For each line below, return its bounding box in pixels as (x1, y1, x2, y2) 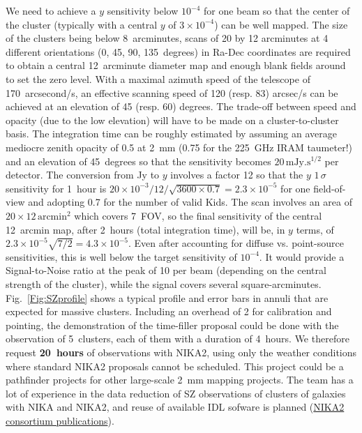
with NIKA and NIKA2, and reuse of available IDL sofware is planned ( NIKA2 (6, 400, 345, 414)
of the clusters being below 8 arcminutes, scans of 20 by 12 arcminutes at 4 (6, 31, 329, 45)
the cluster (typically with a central (6, 17, 158, 31)
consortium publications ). (6, 413, 114, 427)
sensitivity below (107, 3, 179, 17)
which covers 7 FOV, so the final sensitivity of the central (74, 208, 322, 222)
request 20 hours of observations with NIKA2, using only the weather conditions (6, 345, 357, 360)
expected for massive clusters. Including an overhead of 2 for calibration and (6, 304, 332, 319)
